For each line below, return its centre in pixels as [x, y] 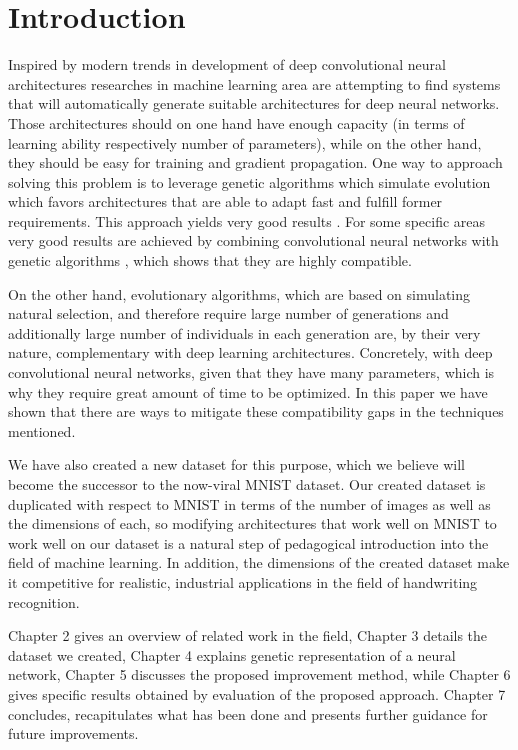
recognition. [44, 601]
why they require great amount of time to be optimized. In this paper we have [248, 391]
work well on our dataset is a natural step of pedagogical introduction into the [248, 542]
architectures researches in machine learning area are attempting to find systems [254, 83]
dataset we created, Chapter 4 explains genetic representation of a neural [232, 654]
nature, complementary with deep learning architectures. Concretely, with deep [250, 352]
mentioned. [42, 430]
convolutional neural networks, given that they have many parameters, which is [251, 372]
